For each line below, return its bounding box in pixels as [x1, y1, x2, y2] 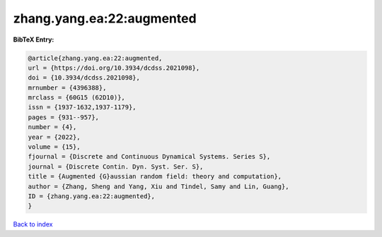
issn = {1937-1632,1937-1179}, [28, 103, 137, 111]
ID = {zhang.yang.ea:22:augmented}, [28, 193, 156, 200]
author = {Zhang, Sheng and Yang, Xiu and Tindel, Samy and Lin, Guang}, [28, 182, 289, 190]
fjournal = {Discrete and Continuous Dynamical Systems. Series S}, [28, 152, 271, 161]
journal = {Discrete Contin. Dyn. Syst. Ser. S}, [28, 162, 204, 171]
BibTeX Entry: [13, 35, 54, 44]
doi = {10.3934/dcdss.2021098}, [28, 74, 141, 82]
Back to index [13, 220, 53, 229]
